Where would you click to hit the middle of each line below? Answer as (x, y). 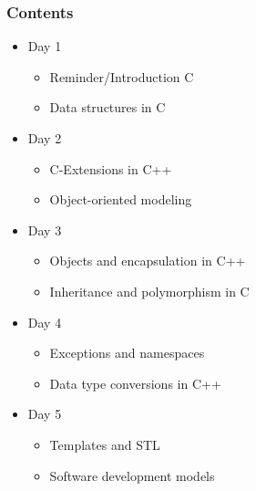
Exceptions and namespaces (127, 353)
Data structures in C (108, 107)
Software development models (132, 475)
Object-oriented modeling (121, 199)
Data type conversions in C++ (135, 383)
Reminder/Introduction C (122, 76)
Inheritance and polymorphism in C (149, 291)
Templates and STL (105, 444)
